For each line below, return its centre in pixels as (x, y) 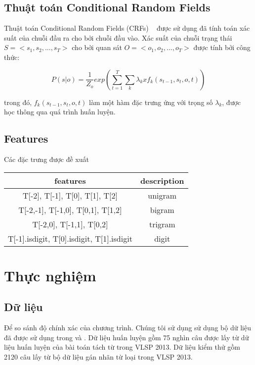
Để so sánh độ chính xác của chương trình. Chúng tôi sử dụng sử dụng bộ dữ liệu (127, 328)
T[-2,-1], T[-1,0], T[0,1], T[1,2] (70, 209)
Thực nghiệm (50, 275)
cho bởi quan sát (97, 47)
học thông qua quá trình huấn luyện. (60, 112)
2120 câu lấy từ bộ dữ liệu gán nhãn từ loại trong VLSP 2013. (98, 356)
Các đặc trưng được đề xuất (46, 159)
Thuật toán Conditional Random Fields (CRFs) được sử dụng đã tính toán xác (127, 28)
